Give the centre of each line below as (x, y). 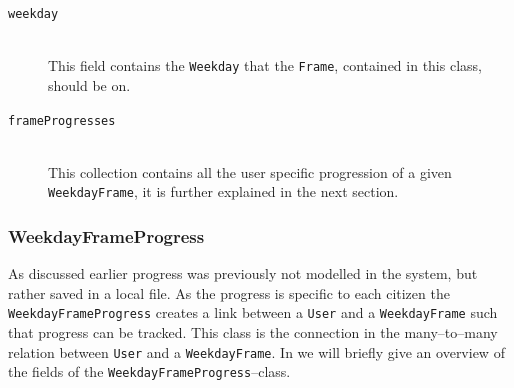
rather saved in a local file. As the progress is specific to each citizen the (229, 292)
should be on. (89, 84)
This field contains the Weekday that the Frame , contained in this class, (265, 65)
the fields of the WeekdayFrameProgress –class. (149, 371)
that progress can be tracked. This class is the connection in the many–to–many (253, 332)
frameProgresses (62, 120)
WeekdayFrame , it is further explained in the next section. (223, 191)
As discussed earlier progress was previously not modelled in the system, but (243, 273)
